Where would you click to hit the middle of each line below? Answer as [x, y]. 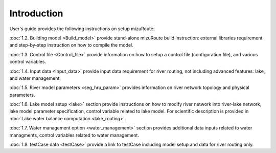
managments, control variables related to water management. [74, 135]
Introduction [36, 13]
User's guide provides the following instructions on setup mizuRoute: [82, 29]
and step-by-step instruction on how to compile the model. [72, 45]
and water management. [35, 78]
